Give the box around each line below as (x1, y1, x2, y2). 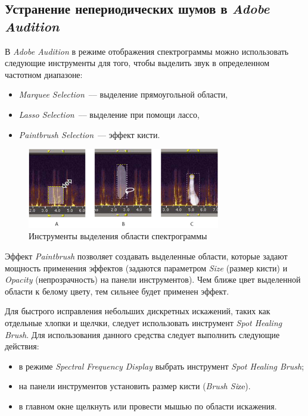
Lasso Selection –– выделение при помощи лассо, (18, 108, 200, 120)
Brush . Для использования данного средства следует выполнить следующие (5, 328, 280, 340)
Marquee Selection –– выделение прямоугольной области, (18, 88, 228, 101)
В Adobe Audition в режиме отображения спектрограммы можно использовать (5, 45, 289, 57)
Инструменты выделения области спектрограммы (29, 230, 207, 242)
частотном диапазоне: (5, 68, 83, 80)
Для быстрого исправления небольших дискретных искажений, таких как (5, 305, 270, 317)
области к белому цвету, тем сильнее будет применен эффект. (5, 284, 229, 297)
